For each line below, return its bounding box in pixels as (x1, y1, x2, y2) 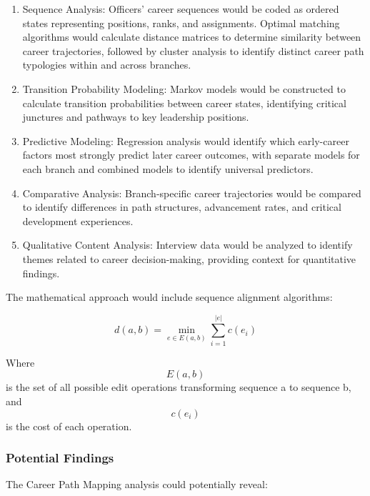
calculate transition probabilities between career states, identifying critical (22, 95, 346, 110)
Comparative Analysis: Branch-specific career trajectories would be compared (22, 185, 361, 200)
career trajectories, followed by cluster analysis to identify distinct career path (22, 43, 364, 58)
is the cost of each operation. (6, 418, 132, 433)
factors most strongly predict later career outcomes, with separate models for (22, 147, 360, 162)
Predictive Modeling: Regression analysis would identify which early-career (22, 133, 349, 148)
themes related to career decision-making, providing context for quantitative (22, 251, 356, 266)
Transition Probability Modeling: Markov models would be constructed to (22, 81, 346, 96)
